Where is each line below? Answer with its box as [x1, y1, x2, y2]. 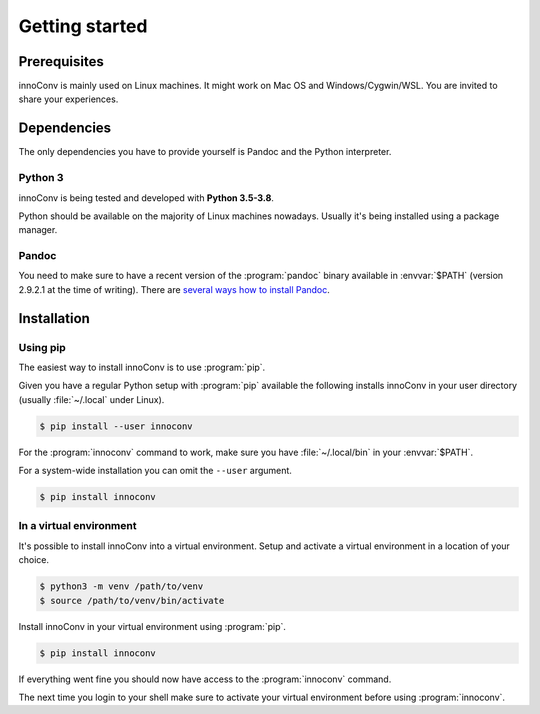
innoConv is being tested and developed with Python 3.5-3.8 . [18, 191, 275, 204]
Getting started [18, 15, 148, 37]
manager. [18, 224, 58, 236]
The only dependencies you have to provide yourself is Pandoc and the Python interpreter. [18, 146, 392, 158]
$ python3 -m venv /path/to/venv [39, 581, 204, 592]
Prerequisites [18, 53, 104, 70]
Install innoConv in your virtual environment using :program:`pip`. [18, 620, 287, 632]
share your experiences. [18, 93, 119, 105]
